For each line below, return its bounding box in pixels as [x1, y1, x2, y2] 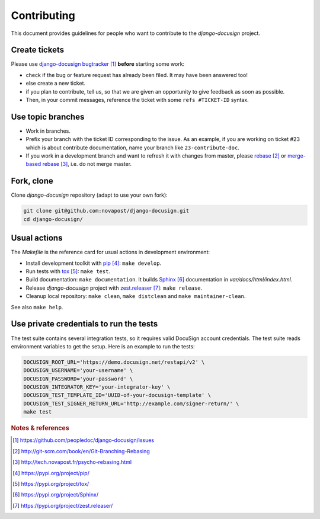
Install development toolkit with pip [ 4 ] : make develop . [25, 259, 162, 267]
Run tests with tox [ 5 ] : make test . [25, 268, 111, 275]
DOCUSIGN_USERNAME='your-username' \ [23, 367, 133, 374]
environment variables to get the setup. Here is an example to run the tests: [11, 342, 195, 350]
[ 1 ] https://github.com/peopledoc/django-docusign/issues [12, 437, 155, 444]
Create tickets [11, 45, 65, 55]
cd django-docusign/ [23, 216, 83, 222]
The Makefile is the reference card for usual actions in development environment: [11, 249, 210, 256]
